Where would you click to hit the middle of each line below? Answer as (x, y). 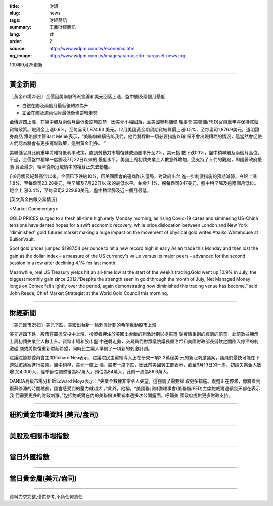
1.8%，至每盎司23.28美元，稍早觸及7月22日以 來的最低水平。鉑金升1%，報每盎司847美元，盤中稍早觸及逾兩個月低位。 (134, 183)
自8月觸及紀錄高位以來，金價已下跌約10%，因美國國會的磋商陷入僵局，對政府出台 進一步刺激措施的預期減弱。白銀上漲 (133, 176)
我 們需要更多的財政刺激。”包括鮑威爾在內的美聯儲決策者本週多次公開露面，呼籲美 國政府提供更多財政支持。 (121, 395)
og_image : (21, 55)
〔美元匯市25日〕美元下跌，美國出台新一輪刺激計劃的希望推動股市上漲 (83, 325)
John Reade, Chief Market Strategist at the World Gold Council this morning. (89, 293)
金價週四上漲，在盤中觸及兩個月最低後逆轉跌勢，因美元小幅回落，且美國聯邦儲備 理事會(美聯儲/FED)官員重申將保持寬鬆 (134, 122)
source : (18, 49)
